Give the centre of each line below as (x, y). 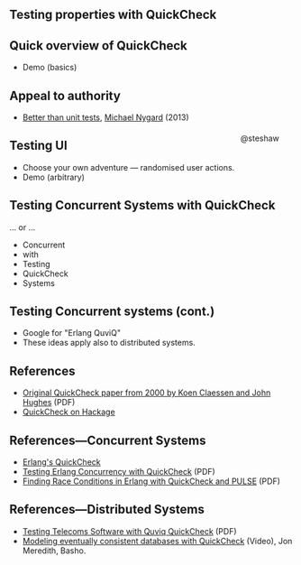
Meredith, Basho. (54, 551)
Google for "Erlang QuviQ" (72, 333)
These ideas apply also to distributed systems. (109, 343)
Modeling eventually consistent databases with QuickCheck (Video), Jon (157, 541)
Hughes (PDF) (49, 403)
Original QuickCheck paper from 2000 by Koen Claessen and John (146, 393)
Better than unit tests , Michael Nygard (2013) (105, 117)
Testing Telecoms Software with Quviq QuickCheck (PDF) (129, 531)
